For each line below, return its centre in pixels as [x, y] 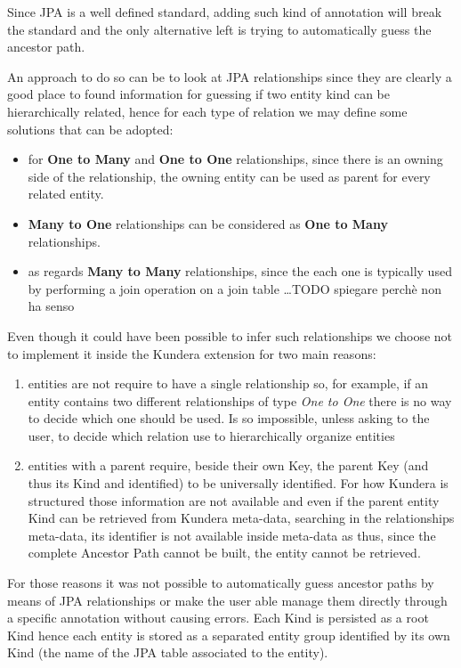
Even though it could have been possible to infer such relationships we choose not [230, 335]
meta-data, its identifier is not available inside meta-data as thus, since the [232, 535]
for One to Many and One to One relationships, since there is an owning [235, 159]
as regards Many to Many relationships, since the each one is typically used [240, 271]
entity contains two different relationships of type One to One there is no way [240, 400]
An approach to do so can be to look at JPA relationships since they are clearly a [230, 76]
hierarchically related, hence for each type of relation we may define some [207, 111]
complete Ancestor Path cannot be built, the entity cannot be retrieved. [224, 553]
